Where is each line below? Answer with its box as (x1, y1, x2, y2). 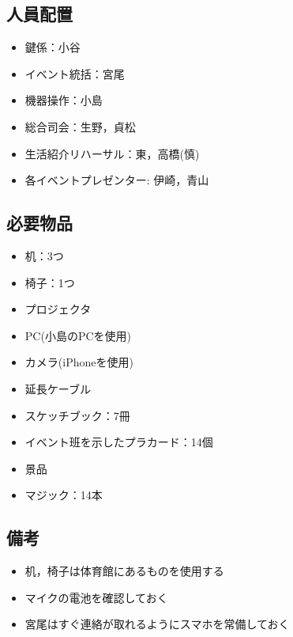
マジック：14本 (24, 487, 103, 503)
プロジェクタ (24, 301, 92, 317)
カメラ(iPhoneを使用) (24, 354, 133, 370)
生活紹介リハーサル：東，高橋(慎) (24, 145, 200, 161)
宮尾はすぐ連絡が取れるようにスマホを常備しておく (24, 616, 290, 632)
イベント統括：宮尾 (24, 65, 125, 82)
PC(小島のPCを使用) (24, 327, 131, 343)
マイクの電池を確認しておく (24, 589, 168, 605)
